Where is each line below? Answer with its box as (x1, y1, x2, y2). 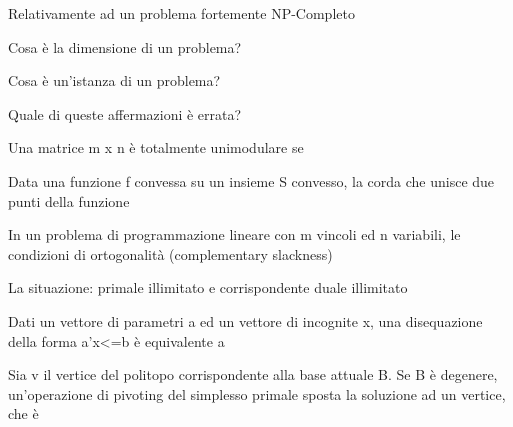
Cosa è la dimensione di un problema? (8, 36, 242, 57)
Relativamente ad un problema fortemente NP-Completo (8, 3, 355, 23)
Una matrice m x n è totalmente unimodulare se (8, 137, 304, 158)
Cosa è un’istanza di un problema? (8, 70, 221, 91)
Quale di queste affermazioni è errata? (8, 103, 242, 124)
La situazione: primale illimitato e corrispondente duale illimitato (8, 277, 408, 298)
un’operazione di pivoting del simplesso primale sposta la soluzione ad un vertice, (8, 383, 506, 404)
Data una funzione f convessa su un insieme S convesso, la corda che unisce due (8, 170, 495, 191)
